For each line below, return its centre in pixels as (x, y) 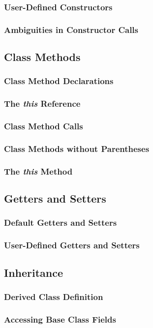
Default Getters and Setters (61, 223)
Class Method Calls (44, 126)
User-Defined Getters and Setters (72, 245)
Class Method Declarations (59, 81)
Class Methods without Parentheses (77, 148)
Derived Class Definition (54, 296)
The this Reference (42, 104)
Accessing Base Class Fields (60, 319)
